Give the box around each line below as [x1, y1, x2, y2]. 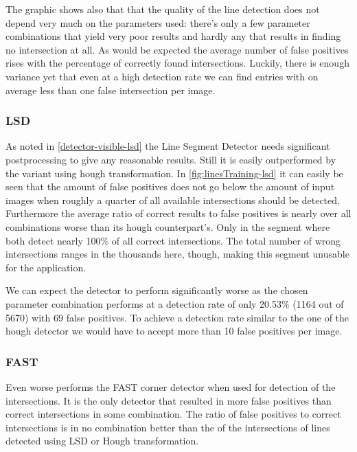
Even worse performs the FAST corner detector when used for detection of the [5, 379, 336, 394]
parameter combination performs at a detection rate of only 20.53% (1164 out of [5, 296, 344, 310]
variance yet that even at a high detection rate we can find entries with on [5, 69, 319, 83]
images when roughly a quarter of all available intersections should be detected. [5, 192, 340, 207]
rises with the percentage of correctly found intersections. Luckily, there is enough [5, 56, 349, 70]
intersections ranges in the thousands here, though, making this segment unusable [5, 247, 349, 261]
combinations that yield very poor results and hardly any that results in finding [5, 29, 341, 43]
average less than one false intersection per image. [5, 82, 216, 97]
